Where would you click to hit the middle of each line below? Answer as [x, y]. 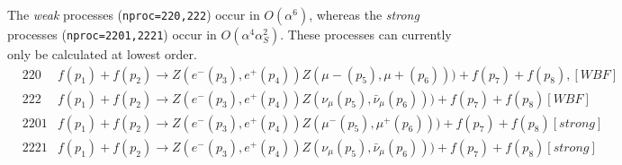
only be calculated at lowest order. [102, 54]
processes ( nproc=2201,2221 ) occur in [112, 34]
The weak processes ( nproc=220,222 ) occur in [134, 14]
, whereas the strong [364, 14]
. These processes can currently [366, 34]
